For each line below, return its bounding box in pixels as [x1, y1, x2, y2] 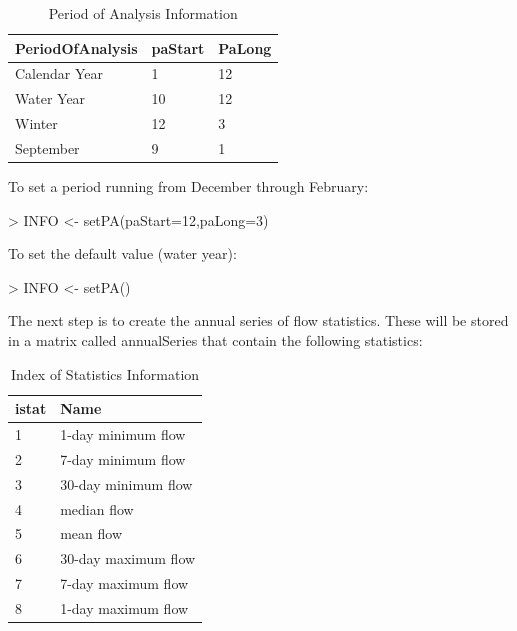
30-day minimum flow [60, 473, 193, 494]
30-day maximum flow [60, 548, 196, 569]
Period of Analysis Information [48, 3, 238, 23]
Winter [15, 113, 58, 134]
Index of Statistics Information [11, 363, 200, 384]
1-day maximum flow [60, 597, 189, 618]
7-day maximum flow [60, 573, 189, 594]
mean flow [60, 523, 122, 544]
